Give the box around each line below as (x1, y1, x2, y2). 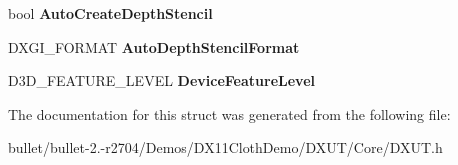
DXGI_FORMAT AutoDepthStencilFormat (8, 36, 300, 57)
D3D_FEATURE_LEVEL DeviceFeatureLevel (8, 70, 315, 91)
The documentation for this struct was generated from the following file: (8, 103, 451, 124)
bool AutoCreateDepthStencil (8, 3, 213, 23)
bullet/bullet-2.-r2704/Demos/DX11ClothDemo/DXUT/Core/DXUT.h (8, 137, 443, 158)
